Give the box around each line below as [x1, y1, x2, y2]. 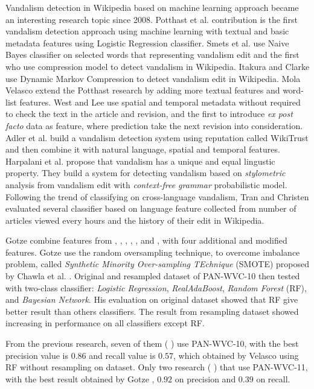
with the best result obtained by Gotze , [5, 372, 155, 385]
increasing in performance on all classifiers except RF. [5, 317, 205, 329]
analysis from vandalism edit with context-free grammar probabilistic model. [5, 178, 287, 191]
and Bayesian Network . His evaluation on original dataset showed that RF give [5, 293, 298, 306]
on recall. [256, 372, 290, 385]
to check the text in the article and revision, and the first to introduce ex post [5, 107, 293, 120]
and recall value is [89, 349, 156, 361]
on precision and [175, 372, 236, 385]
